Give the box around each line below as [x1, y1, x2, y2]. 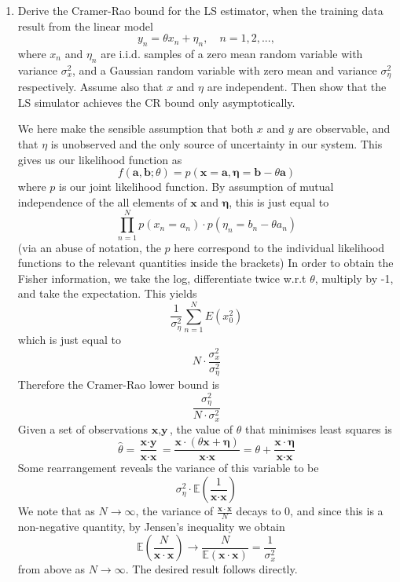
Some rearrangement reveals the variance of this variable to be [17, 459, 319, 476]
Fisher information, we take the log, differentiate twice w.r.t [17, 269, 306, 286]
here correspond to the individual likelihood [174, 239, 385, 255]
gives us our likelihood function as [17, 151, 182, 167]
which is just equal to [17, 331, 122, 348]
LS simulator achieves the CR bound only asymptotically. [17, 93, 295, 110]
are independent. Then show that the [207, 79, 387, 95]
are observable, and [297, 120, 391, 137]
